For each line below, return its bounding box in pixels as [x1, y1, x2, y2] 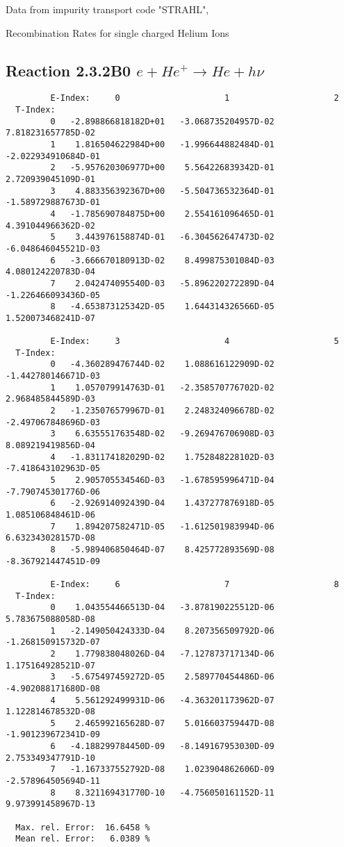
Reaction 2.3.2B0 [6, 59, 131, 81]
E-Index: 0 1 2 [50, 93, 339, 104]
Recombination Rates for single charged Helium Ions [6, 25, 229, 40]
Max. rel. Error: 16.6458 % [15, 822, 150, 832]
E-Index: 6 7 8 [50, 579, 339, 589]
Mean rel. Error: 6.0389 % [15, 834, 150, 844]
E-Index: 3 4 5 [50, 336, 339, 347]
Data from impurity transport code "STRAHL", [6, 2, 209, 16]
